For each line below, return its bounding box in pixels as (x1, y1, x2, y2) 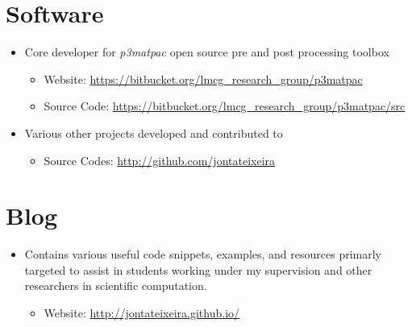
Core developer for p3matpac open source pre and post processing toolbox (24, 43, 389, 60)
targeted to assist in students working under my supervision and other (24, 261, 372, 278)
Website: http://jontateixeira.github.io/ (44, 304, 240, 321)
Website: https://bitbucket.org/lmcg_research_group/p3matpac (44, 70, 363, 87)
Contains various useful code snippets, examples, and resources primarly (24, 246, 381, 263)
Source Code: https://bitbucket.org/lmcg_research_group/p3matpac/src (44, 97, 406, 114)
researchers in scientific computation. (24, 277, 207, 294)
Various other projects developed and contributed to (24, 124, 283, 141)
